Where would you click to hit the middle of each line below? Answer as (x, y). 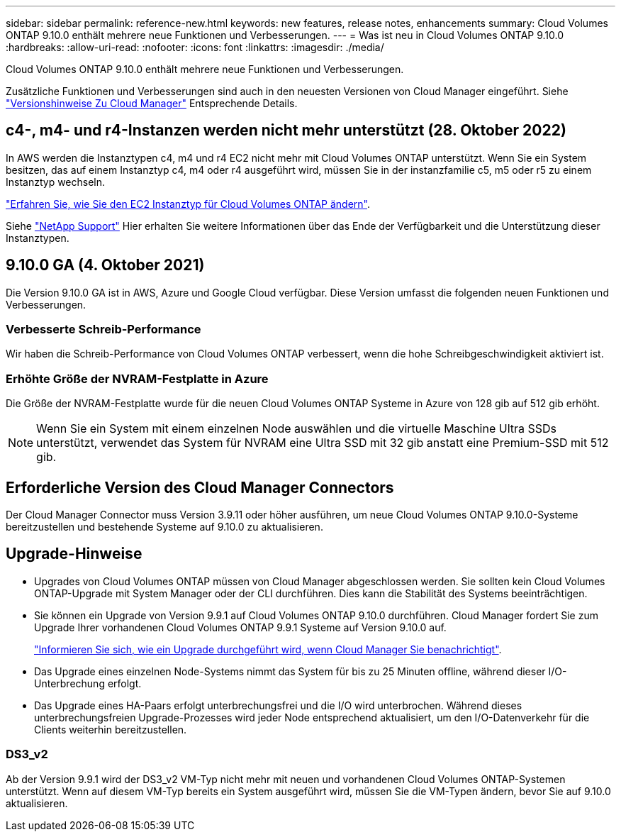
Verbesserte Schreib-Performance (103, 329)
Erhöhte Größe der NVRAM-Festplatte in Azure (137, 378)
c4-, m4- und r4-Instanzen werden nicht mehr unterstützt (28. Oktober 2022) (286, 131)
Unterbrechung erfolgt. (88, 683)
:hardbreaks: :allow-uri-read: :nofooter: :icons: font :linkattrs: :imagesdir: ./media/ (195, 47)
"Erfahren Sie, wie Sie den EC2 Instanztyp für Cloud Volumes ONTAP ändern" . (188, 204)
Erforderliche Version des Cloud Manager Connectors (200, 487)
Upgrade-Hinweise (74, 554)
